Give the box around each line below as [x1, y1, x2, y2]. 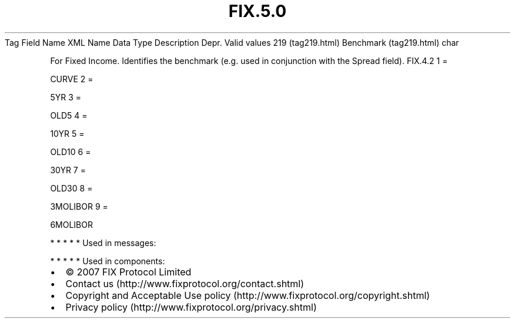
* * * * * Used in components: [50, 255, 165, 266]
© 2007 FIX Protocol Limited [65, 265, 192, 278]
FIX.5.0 [228, 1, 287, 21]
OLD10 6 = [50, 146, 91, 157]
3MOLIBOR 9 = [50, 201, 108, 211]
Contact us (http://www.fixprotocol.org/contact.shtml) [65, 277, 305, 290]
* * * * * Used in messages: [50, 237, 156, 248]
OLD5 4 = [50, 110, 88, 120]
